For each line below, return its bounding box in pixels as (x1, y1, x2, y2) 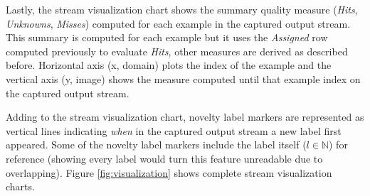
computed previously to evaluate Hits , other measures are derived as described (6, 43, 348, 58)
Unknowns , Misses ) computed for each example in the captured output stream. (6, 16, 351, 31)
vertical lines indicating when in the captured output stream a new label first (6, 123, 342, 138)
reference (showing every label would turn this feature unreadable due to (6, 151, 323, 165)
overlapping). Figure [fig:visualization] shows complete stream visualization (6, 165, 332, 180)
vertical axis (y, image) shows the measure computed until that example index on (6, 71, 361, 86)
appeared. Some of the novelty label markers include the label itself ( (6, 137, 307, 152)
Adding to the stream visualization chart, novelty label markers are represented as (6, 109, 364, 124)
